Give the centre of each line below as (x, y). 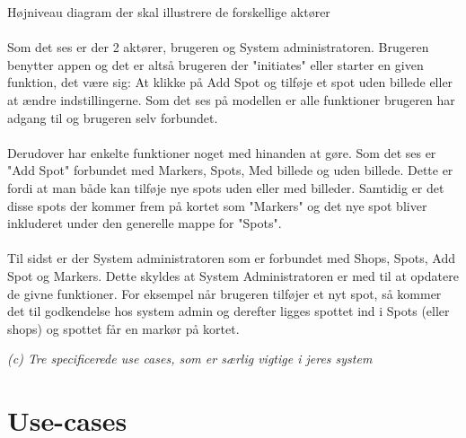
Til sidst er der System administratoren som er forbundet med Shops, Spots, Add (231, 258)
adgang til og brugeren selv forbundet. (113, 117)
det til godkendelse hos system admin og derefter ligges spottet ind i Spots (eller (229, 311)
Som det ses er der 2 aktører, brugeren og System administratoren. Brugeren (218, 47)
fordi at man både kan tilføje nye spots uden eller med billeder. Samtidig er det (226, 187)
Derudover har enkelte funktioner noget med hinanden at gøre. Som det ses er (222, 152)
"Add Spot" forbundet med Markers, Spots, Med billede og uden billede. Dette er (230, 170)
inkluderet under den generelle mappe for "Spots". (145, 223)
